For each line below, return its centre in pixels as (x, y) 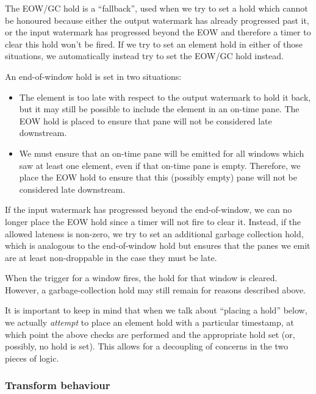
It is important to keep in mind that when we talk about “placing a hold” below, (156, 310)
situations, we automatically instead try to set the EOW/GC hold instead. (144, 56)
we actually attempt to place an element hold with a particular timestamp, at (149, 322)
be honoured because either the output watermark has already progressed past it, (157, 20)
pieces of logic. (32, 358)
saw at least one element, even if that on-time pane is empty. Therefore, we (160, 165)
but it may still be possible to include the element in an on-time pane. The (159, 109)
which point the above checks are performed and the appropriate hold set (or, (150, 334)
